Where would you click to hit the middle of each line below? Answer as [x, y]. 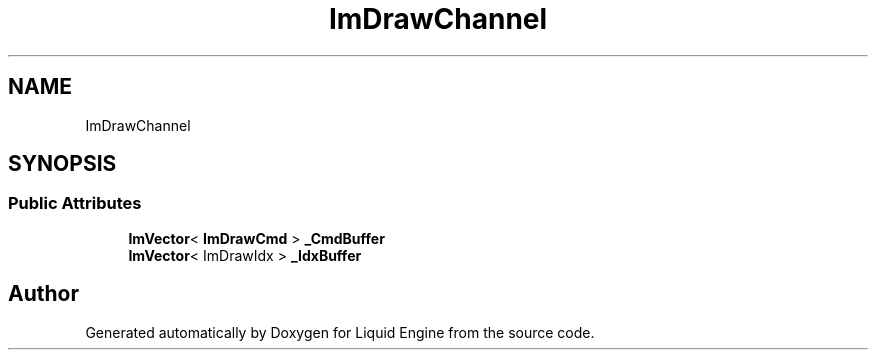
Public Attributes [75, 203]
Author [43, 294]
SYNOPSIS [62, 164]
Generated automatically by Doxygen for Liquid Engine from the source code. [340, 332]
